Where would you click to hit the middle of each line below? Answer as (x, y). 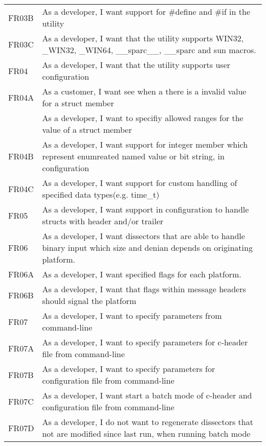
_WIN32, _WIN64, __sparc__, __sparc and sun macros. (149, 50)
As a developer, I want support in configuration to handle (146, 209)
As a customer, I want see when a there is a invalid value (144, 91)
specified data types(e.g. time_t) (101, 194)
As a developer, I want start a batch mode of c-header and (147, 395)
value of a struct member (87, 130)
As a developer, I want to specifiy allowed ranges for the (143, 118)
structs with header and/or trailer (103, 221)
